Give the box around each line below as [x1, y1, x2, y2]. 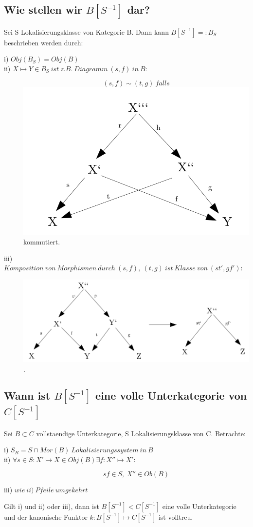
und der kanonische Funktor [4, 511, 88, 522]
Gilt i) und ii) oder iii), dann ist [4, 501, 99, 511]
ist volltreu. [158, 511, 193, 522]
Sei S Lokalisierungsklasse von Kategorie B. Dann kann [4, 26, 169, 37]
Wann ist [4, 387, 51, 403]
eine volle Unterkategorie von [95, 387, 247, 403]
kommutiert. [23, 237, 60, 247]
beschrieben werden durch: [4, 37, 83, 47]
